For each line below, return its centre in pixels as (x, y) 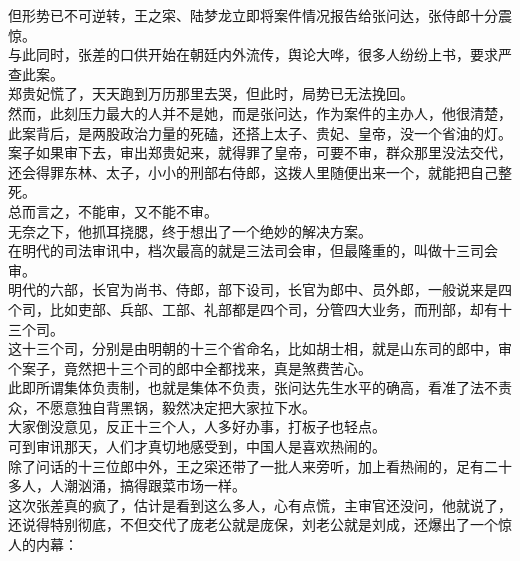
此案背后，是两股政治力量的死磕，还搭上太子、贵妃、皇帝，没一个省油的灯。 (260, 132)
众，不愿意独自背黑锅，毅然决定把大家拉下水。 (162, 406)
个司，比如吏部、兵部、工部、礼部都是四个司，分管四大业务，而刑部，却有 (253, 308)
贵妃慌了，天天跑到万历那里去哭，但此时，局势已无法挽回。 (217, 93)
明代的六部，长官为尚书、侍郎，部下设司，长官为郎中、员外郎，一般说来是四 (260, 289)
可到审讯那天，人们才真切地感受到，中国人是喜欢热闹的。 (197, 446)
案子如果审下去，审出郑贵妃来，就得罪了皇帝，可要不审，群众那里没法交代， (260, 152)
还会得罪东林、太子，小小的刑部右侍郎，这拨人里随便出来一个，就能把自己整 (260, 171)
